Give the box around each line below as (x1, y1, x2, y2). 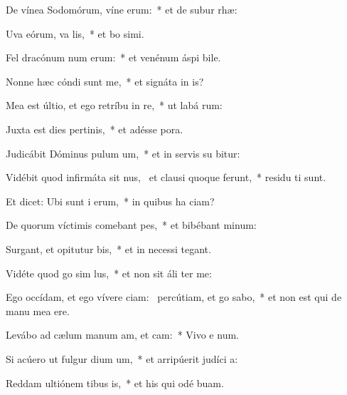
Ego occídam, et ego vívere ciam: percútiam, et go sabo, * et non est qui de (6, 289, 342, 304)
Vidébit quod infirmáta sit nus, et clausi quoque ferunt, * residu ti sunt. (6, 170, 326, 185)
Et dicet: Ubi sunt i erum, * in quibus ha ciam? (6, 193, 215, 208)
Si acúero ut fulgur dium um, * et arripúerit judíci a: (6, 351, 238, 366)
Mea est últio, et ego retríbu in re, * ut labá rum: (6, 98, 223, 113)
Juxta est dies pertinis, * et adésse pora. (6, 121, 183, 136)
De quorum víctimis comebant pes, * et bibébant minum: (6, 217, 257, 232)
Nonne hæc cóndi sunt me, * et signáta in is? (6, 73, 204, 88)
